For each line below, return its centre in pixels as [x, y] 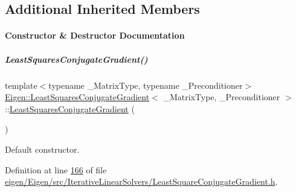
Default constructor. [42, 149]
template [21, 85]
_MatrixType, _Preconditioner [222, 97]
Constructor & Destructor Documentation [95, 35]
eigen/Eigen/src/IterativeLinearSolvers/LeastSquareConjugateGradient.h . [141, 181]
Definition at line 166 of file [56, 169]
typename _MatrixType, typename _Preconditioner [146, 85]
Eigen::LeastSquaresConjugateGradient [77, 97]
